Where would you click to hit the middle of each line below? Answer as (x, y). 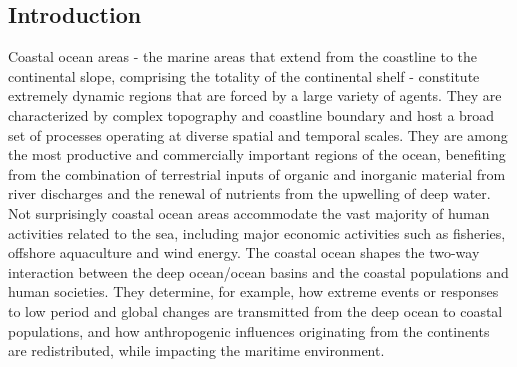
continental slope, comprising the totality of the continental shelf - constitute (244, 75)
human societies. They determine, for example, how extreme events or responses (253, 291)
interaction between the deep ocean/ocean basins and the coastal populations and (258, 271)
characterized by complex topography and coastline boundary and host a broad (251, 114)
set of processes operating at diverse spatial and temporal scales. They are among (258, 134)
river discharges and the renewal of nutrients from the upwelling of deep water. (249, 193)
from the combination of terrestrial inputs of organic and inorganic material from (257, 173)
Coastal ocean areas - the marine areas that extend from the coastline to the (243, 56)
